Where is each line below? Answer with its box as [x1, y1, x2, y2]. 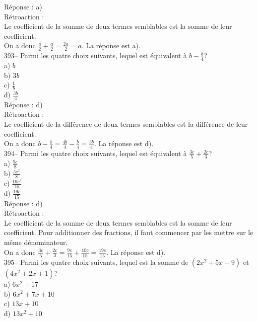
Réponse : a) [4, 1, 42, 11]
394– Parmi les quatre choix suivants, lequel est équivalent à [4, 148, 187, 159]
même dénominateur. [4, 237, 68, 247]
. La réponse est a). [81, 40, 140, 51]
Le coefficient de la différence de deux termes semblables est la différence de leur [4, 119, 248, 129]
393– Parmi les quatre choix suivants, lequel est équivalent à [4, 50, 187, 61]
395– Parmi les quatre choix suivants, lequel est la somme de [4, 256, 189, 267]
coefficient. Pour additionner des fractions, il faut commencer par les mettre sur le [4, 227, 254, 238]
